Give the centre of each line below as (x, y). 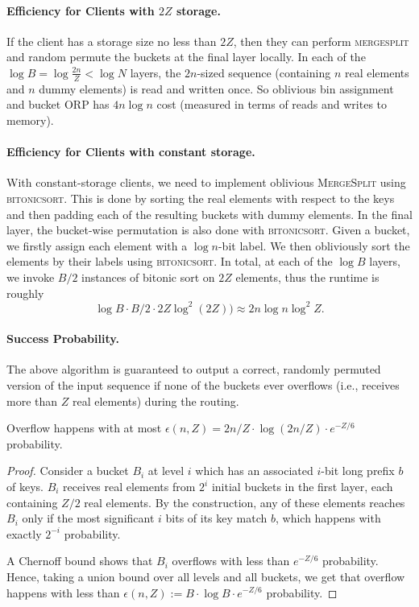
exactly (24, 533)
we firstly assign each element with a (97, 245)
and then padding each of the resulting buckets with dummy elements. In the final (209, 214)
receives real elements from (129, 486)
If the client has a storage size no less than (112, 41)
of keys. (25, 486)
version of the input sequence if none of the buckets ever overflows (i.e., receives (203, 385)
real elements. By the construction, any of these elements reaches (245, 502)
